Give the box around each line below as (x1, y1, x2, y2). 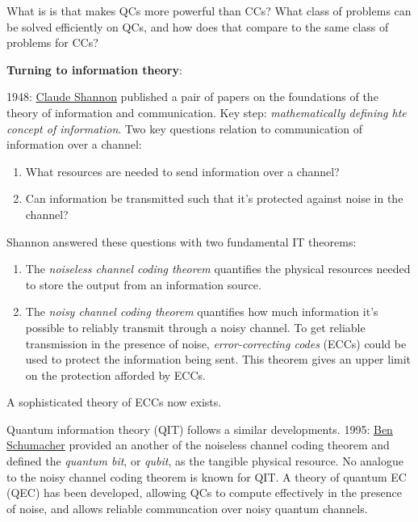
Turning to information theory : (6, 61, 182, 78)
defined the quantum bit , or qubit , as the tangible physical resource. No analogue (6, 453, 403, 469)
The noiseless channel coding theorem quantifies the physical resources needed (25, 260, 411, 277)
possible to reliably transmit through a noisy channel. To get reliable (25, 318, 366, 335)
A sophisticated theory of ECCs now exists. (6, 394, 222, 410)
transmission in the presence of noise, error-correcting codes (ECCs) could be (25, 335, 407, 352)
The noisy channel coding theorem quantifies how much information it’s (25, 303, 378, 320)
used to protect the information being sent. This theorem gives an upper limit (25, 351, 412, 368)
